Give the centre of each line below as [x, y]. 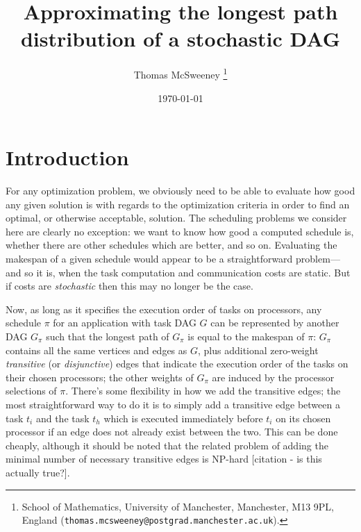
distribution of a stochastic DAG [180, 39]
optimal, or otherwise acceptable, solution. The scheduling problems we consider [176, 218]
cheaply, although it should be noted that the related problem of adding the [167, 445]
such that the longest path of [108, 336]
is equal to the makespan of [246, 336]
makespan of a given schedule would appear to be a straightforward [149, 259]
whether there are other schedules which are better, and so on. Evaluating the [171, 245]
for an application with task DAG [125, 323]
